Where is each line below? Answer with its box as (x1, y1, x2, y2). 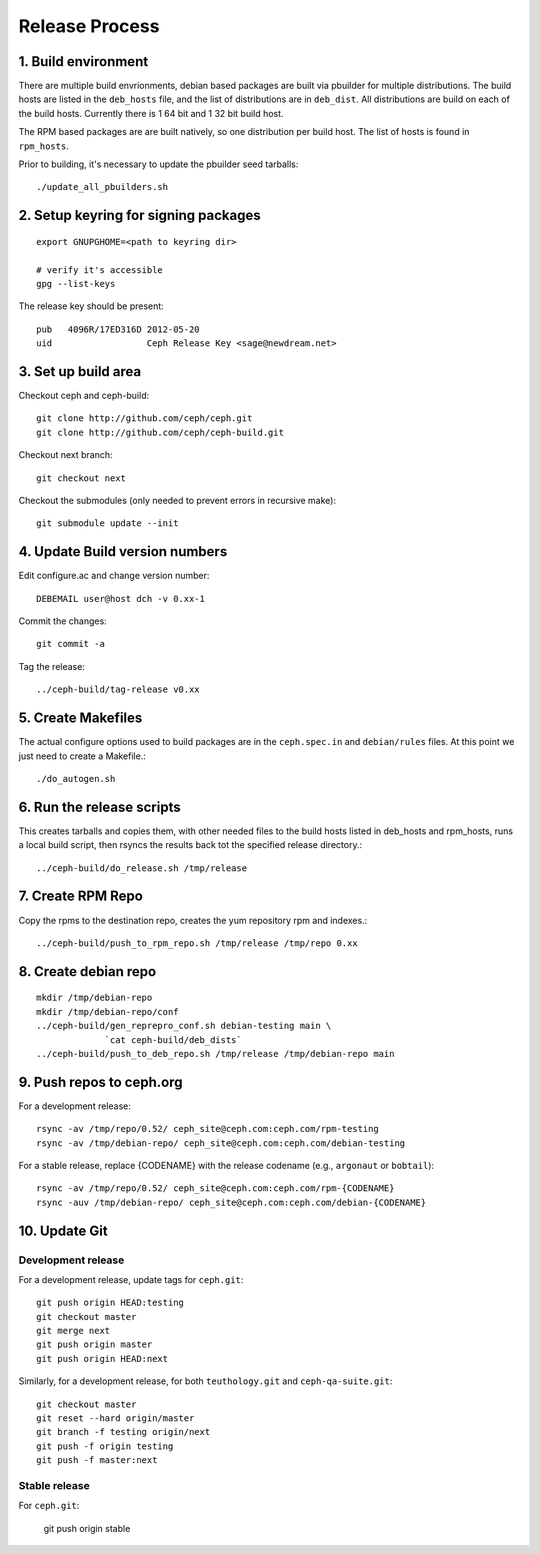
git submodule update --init (36, 518, 179, 529)
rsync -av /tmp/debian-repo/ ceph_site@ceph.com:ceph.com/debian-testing (36, 1137, 406, 1149)
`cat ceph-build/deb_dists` (104, 1034, 242, 1045)
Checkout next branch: (18, 449, 114, 461)
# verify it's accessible (36, 264, 164, 275)
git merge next (36, 1325, 111, 1337)
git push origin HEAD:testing (36, 1297, 185, 1309)
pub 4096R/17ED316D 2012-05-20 (36, 323, 200, 335)
